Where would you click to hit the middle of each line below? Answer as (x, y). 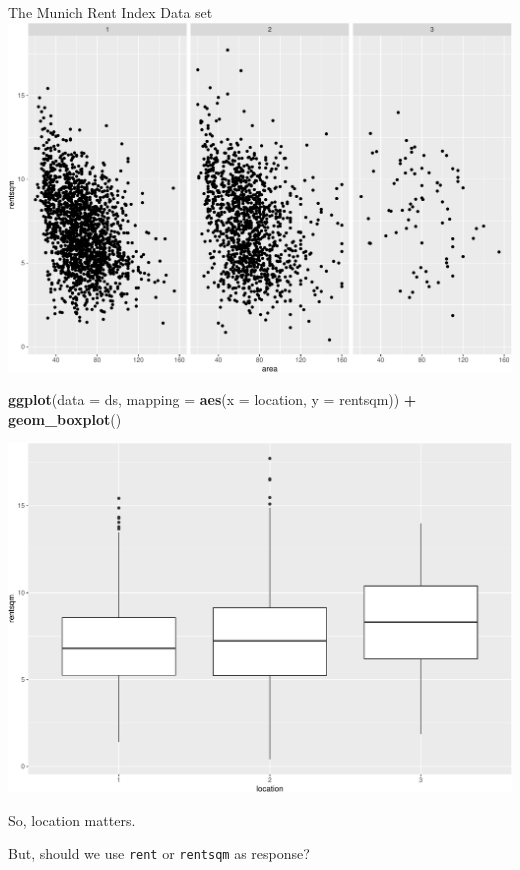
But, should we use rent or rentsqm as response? (159, 853)
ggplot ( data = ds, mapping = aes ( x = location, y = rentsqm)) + (212, 399)
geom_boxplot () (65, 418)
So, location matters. (72, 819)
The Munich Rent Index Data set (110, 12)
